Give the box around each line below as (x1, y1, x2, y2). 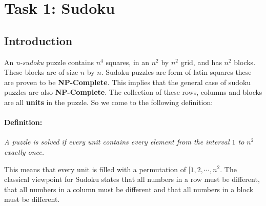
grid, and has (180, 56, 222, 67)
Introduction (4, 32, 73, 48)
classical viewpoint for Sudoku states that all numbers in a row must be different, (4, 174, 260, 184)
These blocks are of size (4, 67, 78, 77)
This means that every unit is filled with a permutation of (4, 163, 186, 174)
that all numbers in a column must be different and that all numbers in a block (4, 183, 254, 194)
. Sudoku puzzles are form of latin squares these (101, 67, 252, 77)
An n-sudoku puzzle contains (4, 56, 94, 67)
